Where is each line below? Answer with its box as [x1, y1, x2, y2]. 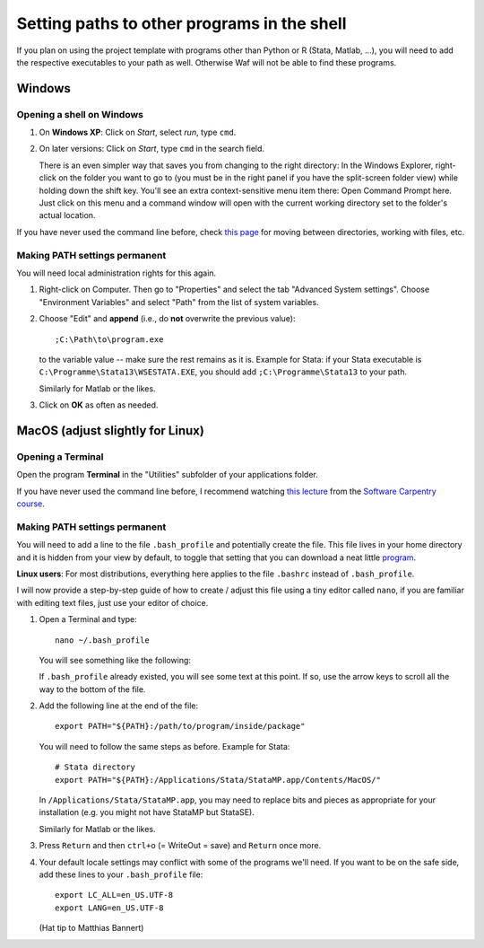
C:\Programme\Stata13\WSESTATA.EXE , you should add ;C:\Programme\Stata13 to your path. [39, 366, 408, 377]
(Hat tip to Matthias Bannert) [39, 923, 144, 934]
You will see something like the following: [39, 654, 192, 665]
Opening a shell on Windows [16, 108, 143, 120]
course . [16, 498, 45, 509]
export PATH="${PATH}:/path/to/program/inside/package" [55, 721, 306, 732]
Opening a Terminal [16, 450, 104, 462]
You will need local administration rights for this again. [16, 268, 217, 278]
